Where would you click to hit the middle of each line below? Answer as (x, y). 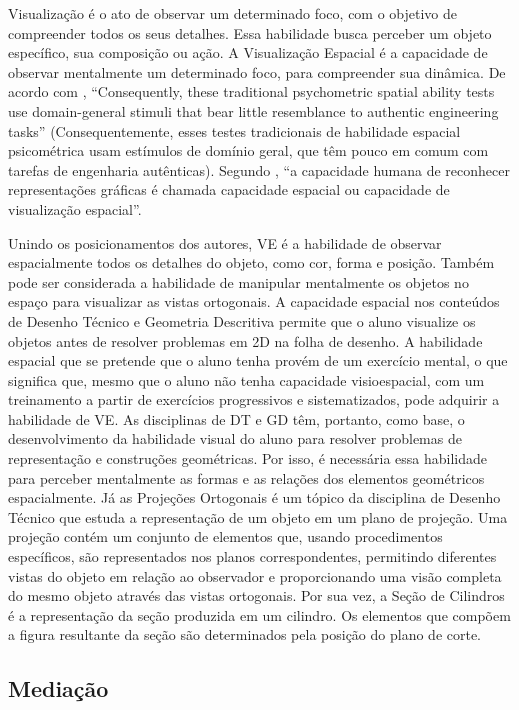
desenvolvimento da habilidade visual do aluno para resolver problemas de (235, 438)
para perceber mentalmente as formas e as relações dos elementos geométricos (246, 477)
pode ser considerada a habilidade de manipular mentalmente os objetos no (238, 281)
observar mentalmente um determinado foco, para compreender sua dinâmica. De (257, 71)
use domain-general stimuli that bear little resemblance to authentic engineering (253, 110)
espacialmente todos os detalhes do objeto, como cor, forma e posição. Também (251, 262)
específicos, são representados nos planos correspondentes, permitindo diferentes (252, 556)
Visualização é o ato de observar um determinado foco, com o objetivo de (233, 13)
